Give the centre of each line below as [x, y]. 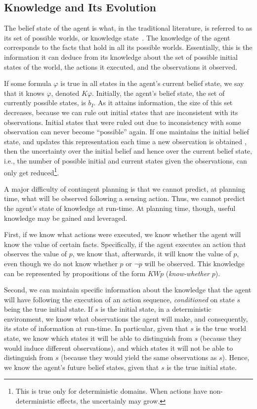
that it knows [24, 93]
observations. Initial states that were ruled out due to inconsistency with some [123, 122]
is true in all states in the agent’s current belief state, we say [152, 83]
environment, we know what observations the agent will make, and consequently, [126, 318]
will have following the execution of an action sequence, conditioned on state [119, 299]
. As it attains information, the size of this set [163, 102]
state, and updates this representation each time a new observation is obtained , [125, 141]
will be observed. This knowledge [194, 263]
